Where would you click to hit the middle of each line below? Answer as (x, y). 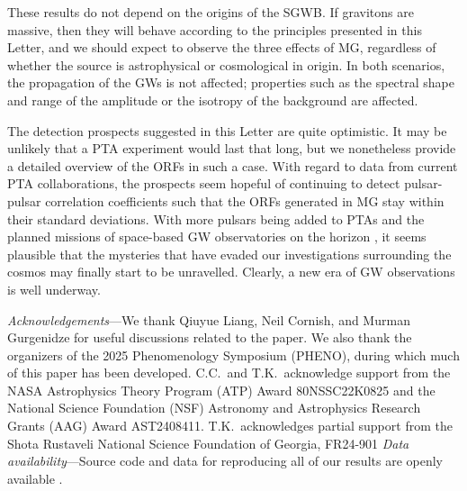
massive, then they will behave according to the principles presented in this (215, 29)
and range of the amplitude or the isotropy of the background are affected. (213, 100)
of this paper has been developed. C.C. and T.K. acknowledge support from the (229, 373)
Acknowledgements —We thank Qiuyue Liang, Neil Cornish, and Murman (209, 319)
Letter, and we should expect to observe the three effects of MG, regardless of (222, 47)
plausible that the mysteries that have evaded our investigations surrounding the (229, 254)
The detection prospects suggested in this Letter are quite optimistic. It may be (227, 130)
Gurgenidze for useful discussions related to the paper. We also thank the (210, 337)
